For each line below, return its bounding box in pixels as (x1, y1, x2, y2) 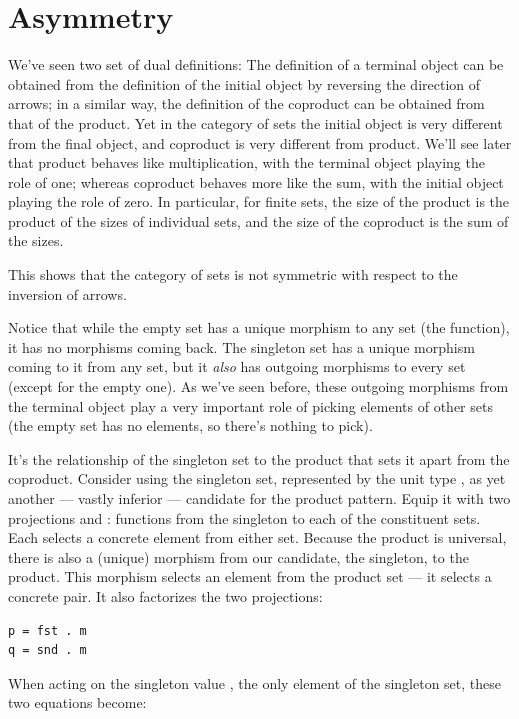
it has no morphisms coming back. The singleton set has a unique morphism (8, 336, 475, 357)
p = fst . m (8, 623, 87, 638)
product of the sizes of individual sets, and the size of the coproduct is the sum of (8, 210, 509, 231)
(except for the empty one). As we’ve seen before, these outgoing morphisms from (8, 376, 509, 397)
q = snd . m (8, 643, 87, 658)
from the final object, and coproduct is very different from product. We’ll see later (8, 132, 512, 153)
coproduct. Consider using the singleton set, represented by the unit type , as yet (8, 468, 506, 489)
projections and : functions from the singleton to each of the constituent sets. (8, 507, 481, 528)
